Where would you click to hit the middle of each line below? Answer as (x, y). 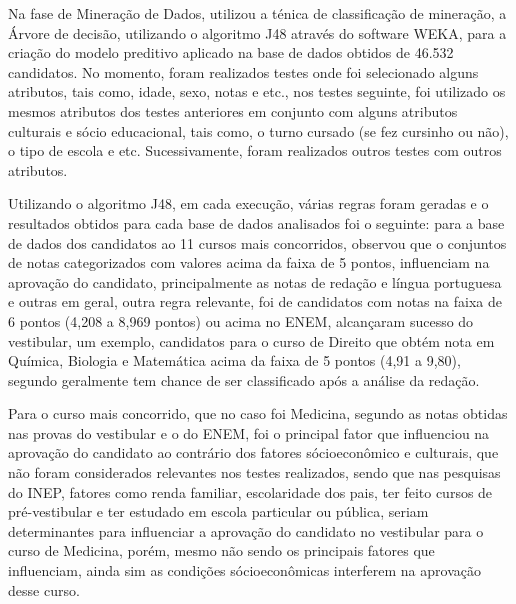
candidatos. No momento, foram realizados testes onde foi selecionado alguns (243, 71)
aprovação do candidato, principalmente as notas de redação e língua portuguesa (255, 281)
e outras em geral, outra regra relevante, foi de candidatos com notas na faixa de (255, 301)
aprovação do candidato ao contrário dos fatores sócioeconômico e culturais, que (253, 452)
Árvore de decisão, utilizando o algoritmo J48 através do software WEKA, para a (257, 32)
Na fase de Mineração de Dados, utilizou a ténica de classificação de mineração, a (257, 13)
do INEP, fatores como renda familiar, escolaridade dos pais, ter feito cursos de (250, 491)
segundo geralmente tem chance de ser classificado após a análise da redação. (244, 379)
